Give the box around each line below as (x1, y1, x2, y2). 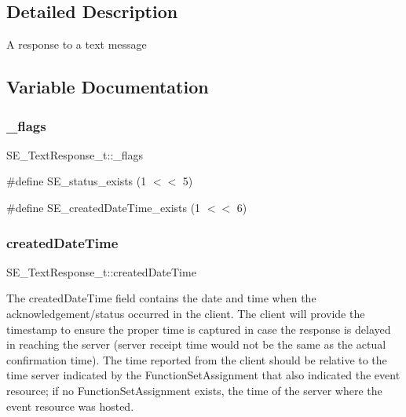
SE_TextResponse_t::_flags (6, 146, 144, 163)
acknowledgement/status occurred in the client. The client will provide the (6, 305, 365, 321)
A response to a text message (6, 36, 147, 53)
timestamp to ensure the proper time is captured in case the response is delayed (6, 320, 391, 337)
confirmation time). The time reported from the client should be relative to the (6, 351, 387, 368)
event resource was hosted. (6, 397, 134, 414)
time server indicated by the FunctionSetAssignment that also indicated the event (6, 367, 401, 383)
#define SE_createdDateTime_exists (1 (6, 199, 201, 215)
